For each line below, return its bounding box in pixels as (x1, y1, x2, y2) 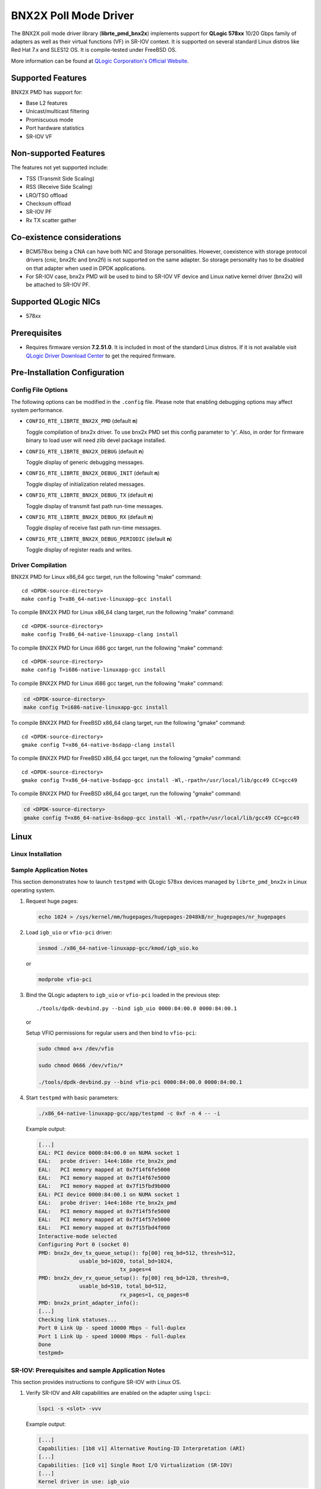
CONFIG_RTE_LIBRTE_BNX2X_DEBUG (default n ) (26, 447, 144, 455)
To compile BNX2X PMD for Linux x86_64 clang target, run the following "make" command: (11, 609, 235, 616)
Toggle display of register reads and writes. (26, 546, 133, 553)
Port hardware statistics (26, 124, 84, 132)
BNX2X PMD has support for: (11, 88, 83, 95)
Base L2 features (26, 99, 68, 107)
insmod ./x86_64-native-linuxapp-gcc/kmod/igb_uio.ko (38, 945, 199, 951)
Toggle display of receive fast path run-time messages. (26, 524, 162, 531)
